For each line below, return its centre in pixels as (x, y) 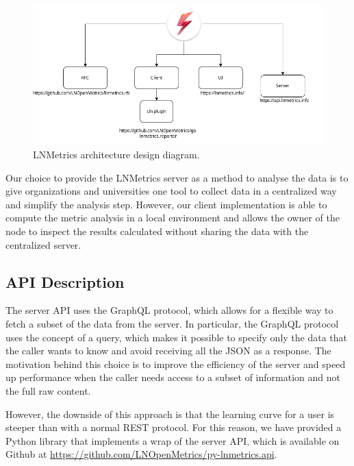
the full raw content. (48, 390)
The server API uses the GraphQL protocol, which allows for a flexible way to (169, 310)
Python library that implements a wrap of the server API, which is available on (173, 440)
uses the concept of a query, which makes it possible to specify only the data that (177, 337)
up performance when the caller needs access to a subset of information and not (173, 377)
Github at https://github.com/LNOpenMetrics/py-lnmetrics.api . (141, 454)
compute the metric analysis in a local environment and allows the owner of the (173, 218)
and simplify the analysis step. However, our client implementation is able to (166, 204)
